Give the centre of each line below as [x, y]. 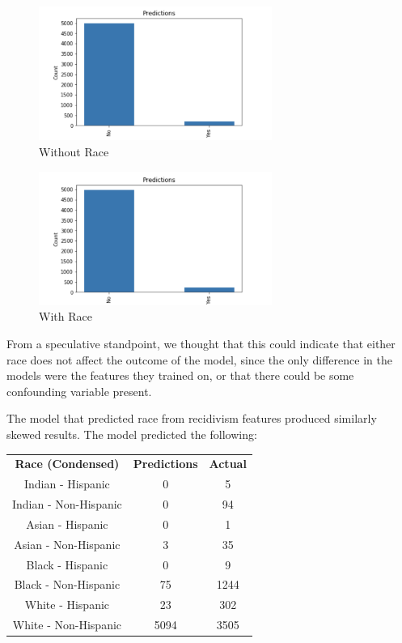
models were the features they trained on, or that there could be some [180, 375]
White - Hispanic [67, 605]
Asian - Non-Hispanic [67, 544]
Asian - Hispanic [67, 524]
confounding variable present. [79, 391]
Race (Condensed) [67, 464]
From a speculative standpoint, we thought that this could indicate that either [201, 344]
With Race [66, 316]
